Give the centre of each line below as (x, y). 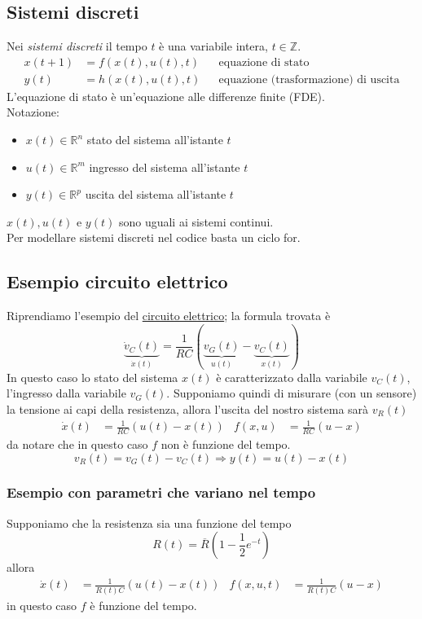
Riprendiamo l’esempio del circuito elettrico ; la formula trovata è (169, 316)
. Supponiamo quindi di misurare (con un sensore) (292, 393)
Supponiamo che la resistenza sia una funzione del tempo (149, 522)
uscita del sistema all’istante (156, 194)
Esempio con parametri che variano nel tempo (161, 492)
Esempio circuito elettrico (117, 281)
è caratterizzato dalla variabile (292, 377)
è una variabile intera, (213, 46)
